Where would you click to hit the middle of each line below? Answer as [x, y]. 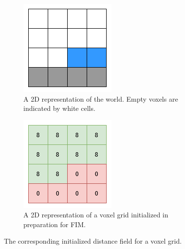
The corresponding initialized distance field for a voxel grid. [93, 240]
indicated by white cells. [59, 108]
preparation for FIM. [55, 224]
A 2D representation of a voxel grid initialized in [96, 215]
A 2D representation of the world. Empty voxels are [101, 98]
